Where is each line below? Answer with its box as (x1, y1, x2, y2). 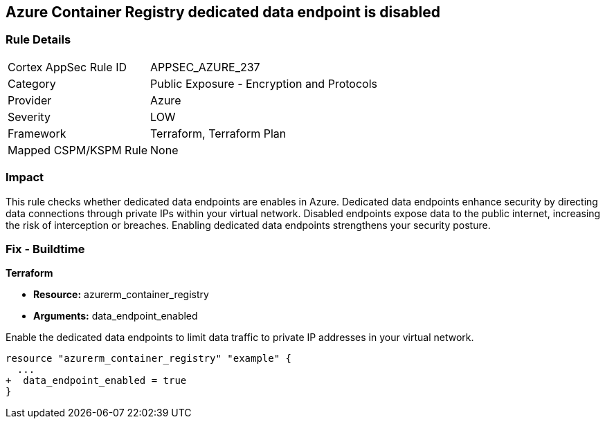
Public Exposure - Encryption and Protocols (150, 76, 377, 91)
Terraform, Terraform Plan (150, 126, 287, 140)
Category (8, 76, 56, 91)
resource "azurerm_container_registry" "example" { (6, 353, 292, 365)
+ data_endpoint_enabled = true (6, 375, 187, 387)
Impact (6, 170, 44, 185)
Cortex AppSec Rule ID (8, 59, 127, 74)
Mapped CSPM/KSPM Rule (8, 142, 148, 157)
